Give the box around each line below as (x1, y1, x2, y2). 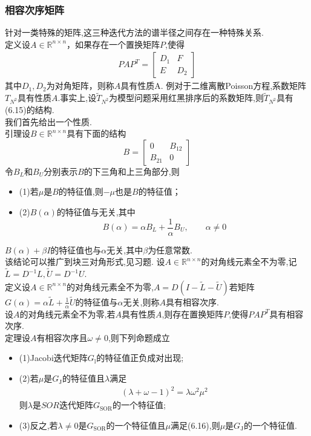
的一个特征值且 (106, 418, 166, 431)
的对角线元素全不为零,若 (19, 307, 116, 320)
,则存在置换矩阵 (162, 307, 224, 320)
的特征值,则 (58, 185, 103, 198)
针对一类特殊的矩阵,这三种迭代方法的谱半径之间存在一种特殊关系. (5, 26, 264, 39)
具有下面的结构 (67, 127, 126, 140)
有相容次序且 (36, 331, 88, 343)
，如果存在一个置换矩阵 (67, 37, 160, 50)
